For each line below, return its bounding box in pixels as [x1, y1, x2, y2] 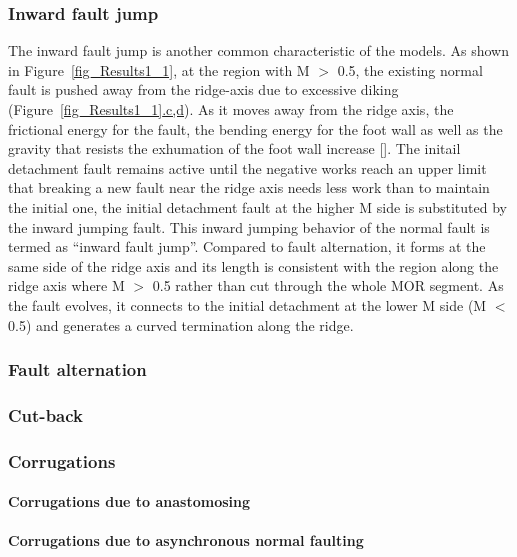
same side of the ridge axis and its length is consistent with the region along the [8, 255, 499, 276]
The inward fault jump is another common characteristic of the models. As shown [8, 40, 510, 61]
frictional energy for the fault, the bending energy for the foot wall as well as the [8, 118, 503, 139]
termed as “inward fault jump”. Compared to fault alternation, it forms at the [8, 236, 486, 257]
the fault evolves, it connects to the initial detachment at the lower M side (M [8, 294, 487, 315]
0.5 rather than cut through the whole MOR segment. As [152, 275, 504, 296]
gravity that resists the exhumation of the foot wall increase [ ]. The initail [8, 138, 461, 159]
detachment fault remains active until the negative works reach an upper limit [8, 157, 487, 178]
